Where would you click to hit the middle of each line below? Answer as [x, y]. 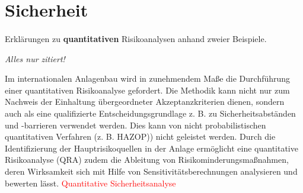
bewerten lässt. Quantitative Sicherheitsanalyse [90, 183]
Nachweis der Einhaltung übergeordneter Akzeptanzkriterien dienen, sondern [145, 102]
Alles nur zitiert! [35, 58]
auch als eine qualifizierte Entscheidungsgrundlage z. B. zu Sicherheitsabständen [150, 113]
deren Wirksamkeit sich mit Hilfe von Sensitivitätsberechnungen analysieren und [151, 171]
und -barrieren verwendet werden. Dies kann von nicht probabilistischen [135, 125]
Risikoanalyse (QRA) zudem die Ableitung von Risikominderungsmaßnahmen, [147, 160]
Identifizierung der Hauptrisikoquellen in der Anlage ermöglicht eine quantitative [151, 148]
